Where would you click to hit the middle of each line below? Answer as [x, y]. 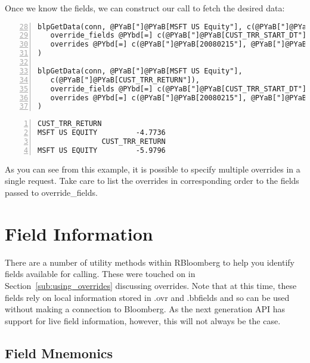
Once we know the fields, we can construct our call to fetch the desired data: [145, 8]
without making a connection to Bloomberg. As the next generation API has [145, 309]
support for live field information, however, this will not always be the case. [143, 320]
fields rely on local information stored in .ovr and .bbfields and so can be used [147, 297]
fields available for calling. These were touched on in [100, 274]
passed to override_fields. [51, 193]
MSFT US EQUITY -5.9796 [102, 150]
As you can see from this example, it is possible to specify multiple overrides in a [153, 169]
